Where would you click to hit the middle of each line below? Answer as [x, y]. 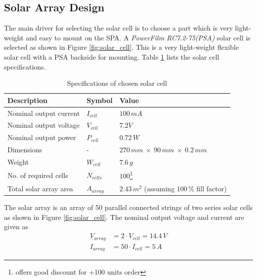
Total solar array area [40, 188]
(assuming [159, 188]
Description [28, 100]
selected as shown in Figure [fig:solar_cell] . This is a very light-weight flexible [122, 47]
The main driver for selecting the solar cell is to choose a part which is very [118, 28]
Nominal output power [42, 137]
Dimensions [25, 150]
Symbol [100, 100]
